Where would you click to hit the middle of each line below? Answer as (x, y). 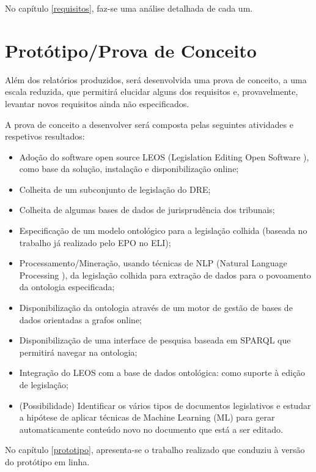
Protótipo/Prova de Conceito (131, 50)
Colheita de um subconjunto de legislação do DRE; (115, 189)
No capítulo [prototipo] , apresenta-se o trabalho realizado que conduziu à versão (155, 450)
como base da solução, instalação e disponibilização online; (129, 169)
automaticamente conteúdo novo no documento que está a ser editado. (151, 429)
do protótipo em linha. (47, 461)
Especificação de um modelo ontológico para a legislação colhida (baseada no (163, 230)
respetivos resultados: (45, 136)
